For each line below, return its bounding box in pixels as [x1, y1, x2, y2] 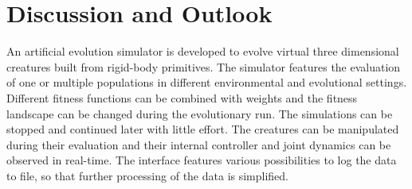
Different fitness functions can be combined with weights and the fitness [6, 89, 358, 106]
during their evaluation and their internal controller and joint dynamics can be [6, 136, 391, 152]
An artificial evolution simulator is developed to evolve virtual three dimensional [6, 43, 399, 60]
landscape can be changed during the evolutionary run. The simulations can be [6, 105, 393, 121]
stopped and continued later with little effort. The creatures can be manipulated [6, 121, 399, 137]
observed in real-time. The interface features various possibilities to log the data [6, 152, 397, 168]
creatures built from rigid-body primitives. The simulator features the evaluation [6, 58, 401, 75]
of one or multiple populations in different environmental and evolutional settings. [6, 74, 407, 91]
